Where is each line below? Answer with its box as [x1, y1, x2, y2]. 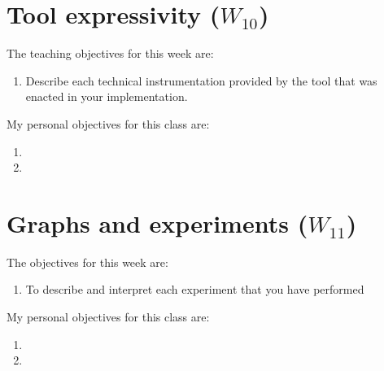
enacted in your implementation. [25, 88, 188, 105]
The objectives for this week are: [7, 253, 168, 270]
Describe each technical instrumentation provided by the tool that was [25, 72, 377, 89]
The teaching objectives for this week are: [7, 45, 214, 62]
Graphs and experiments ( [7, 206, 308, 239]
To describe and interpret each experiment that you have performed [25, 281, 364, 298]
